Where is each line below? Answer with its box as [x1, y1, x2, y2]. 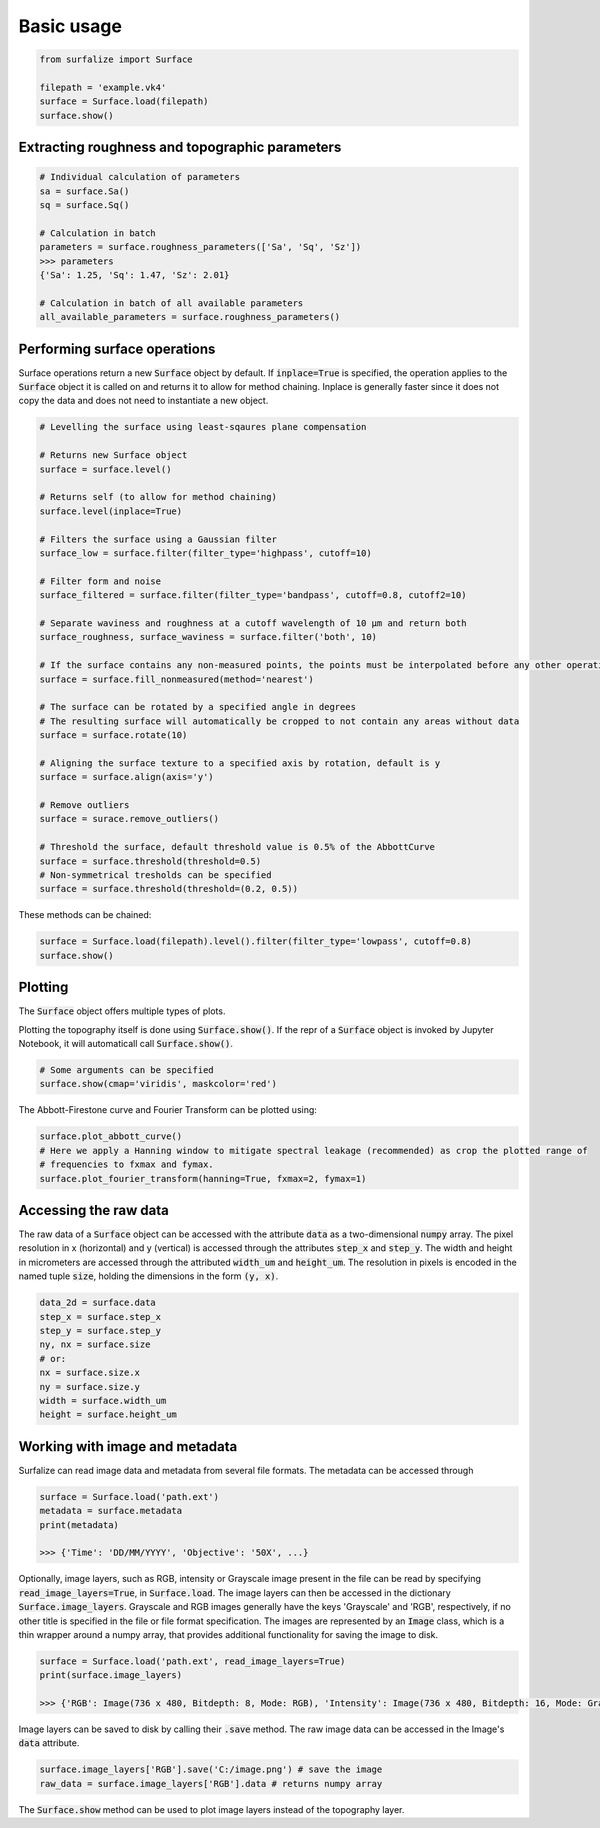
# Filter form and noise [39, 575, 162, 587]
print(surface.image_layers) [39, 1670, 183, 1681]
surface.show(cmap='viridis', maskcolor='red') [39, 1078, 277, 1090]
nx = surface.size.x [39, 1367, 140, 1379]
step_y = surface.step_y [39, 1325, 162, 1336]
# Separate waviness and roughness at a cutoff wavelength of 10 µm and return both [39, 617, 467, 629]
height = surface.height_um [39, 1409, 177, 1420]
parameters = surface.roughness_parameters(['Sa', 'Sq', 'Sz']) [39, 241, 362, 253]
